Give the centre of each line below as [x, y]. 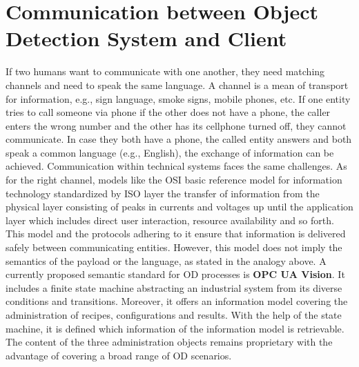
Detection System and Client [146, 38]
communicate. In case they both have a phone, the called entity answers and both [179, 139]
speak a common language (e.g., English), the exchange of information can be [170, 152]
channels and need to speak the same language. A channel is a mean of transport [177, 85]
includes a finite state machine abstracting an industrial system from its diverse [174, 287]
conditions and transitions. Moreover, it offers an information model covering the [177, 301]
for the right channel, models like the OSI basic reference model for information [174, 180]
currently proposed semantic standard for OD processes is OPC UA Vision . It [175, 274]
